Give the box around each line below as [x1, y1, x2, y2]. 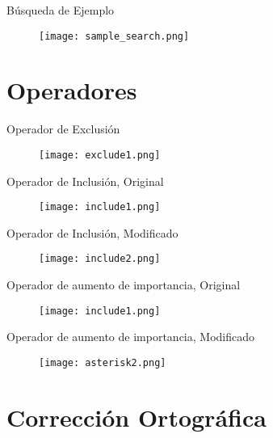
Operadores [6, 74, 137, 107]
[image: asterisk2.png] [39, 356, 166, 369]
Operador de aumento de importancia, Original [6, 276, 241, 293]
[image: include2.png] [39, 253, 161, 265]
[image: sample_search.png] [39, 30, 190, 42]
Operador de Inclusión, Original [6, 172, 164, 189]
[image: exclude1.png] [39, 149, 161, 161]
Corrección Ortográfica [6, 400, 267, 433]
